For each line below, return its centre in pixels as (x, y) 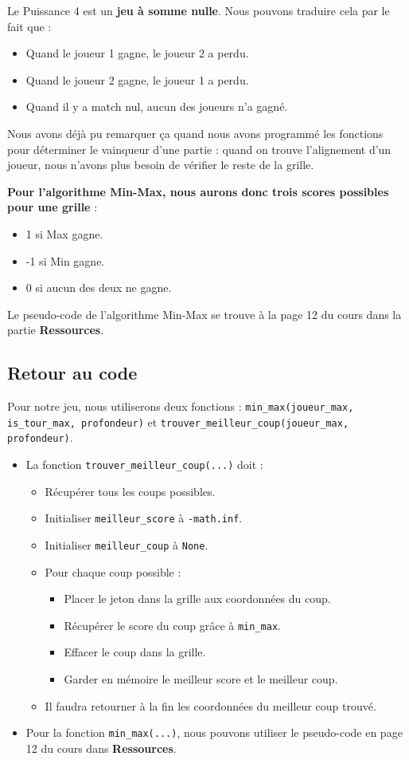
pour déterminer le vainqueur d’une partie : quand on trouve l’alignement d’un (199, 149)
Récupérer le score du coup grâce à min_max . (172, 625)
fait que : (29, 26)
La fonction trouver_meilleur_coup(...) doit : (144, 465)
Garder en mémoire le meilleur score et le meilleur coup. (201, 679)
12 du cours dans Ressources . (101, 748)
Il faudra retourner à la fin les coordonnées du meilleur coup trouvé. (210, 705)
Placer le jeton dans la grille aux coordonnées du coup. (197, 599)
